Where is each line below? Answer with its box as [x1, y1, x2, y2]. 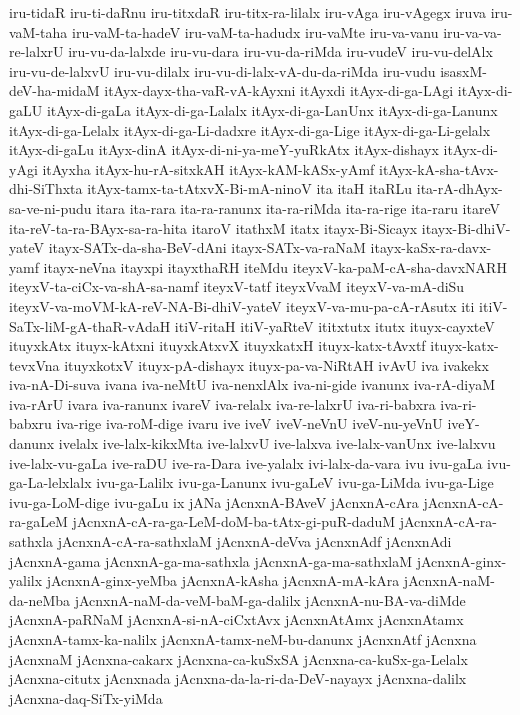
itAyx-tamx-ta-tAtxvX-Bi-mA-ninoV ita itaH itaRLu [87, 178, 413, 199]
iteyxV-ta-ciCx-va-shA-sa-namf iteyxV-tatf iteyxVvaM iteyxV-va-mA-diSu [9, 276, 465, 297]
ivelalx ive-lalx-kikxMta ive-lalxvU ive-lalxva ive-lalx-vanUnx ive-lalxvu [58, 433, 496, 454]
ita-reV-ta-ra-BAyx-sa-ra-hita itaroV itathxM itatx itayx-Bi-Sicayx [9, 217, 418, 238]
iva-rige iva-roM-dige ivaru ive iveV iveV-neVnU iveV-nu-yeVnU [56, 413, 443, 434]
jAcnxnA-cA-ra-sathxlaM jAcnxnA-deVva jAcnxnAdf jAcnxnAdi [57, 531, 452, 552]
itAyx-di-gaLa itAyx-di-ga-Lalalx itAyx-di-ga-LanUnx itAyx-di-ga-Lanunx [46, 99, 498, 120]
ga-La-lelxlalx [9, 472, 92, 493]
